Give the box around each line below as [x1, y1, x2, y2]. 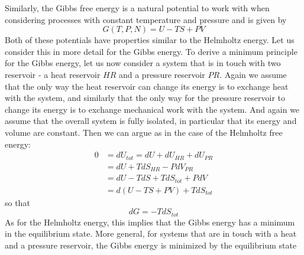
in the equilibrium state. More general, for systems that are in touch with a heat [5, 227, 297, 240]
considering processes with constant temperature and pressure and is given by [5, 13, 287, 25]
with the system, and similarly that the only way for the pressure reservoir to [5, 91, 285, 104]
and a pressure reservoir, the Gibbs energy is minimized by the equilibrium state [5, 238, 297, 251]
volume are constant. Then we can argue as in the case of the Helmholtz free [5, 126, 283, 138]
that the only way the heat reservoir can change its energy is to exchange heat [5, 80, 289, 92]
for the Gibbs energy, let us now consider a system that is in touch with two [5, 57, 281, 69]
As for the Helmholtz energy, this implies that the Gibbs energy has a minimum [5, 215, 295, 228]
